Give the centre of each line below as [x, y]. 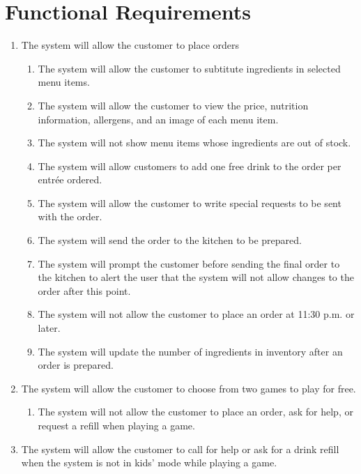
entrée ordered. [70, 179]
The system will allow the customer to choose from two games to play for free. [189, 388]
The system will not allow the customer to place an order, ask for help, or [195, 412]
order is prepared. [76, 365]
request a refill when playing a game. [116, 425]
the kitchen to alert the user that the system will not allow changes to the [196, 277]
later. [49, 328]
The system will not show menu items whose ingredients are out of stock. [194, 143]
